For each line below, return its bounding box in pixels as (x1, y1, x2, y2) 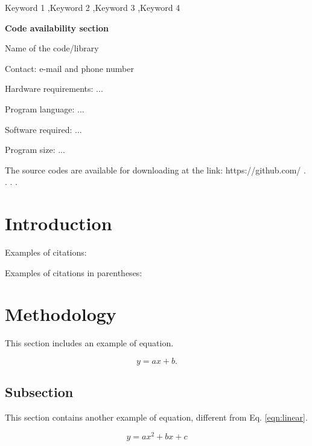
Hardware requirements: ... (5, 82, 103, 95)
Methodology (5, 302, 116, 326)
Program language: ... (5, 102, 84, 115)
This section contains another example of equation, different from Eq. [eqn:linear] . (5, 411, 308, 424)
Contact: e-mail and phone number (5, 62, 134, 74)
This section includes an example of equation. (5, 337, 174, 349)
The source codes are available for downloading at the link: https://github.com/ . (5, 163, 306, 176)
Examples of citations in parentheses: (5, 266, 142, 279)
